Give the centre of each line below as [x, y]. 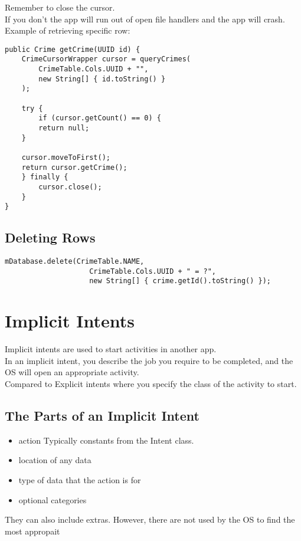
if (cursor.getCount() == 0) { [100, 118]
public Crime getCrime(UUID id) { [73, 49]
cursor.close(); [70, 187]
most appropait [32, 531]
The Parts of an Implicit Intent [102, 415]
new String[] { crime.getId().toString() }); [180, 281]
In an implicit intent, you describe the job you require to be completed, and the [149, 360]
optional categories [53, 499]
